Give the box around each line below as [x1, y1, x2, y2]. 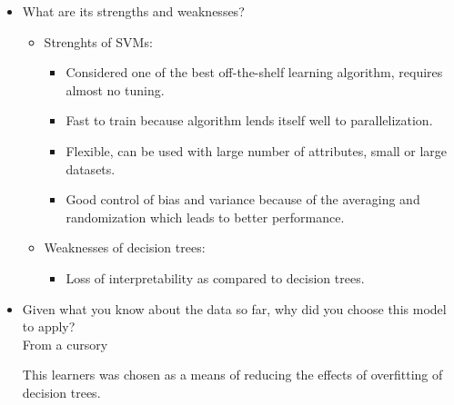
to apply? [22, 317, 76, 336]
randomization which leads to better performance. [66, 207, 345, 226]
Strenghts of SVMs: [44, 32, 153, 51]
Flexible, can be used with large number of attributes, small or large [66, 141, 448, 160]
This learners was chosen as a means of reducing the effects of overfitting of [22, 365, 443, 384]
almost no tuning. [66, 80, 165, 99]
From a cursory [22, 334, 108, 353]
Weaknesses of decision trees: [44, 238, 206, 257]
